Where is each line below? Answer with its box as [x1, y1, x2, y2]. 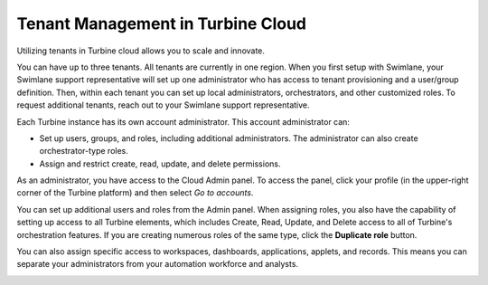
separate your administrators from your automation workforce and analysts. [16, 259, 298, 270]
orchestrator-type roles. [39, 146, 128, 157]
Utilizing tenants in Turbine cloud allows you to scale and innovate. [16, 45, 266, 56]
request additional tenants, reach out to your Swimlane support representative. [16, 100, 311, 110]
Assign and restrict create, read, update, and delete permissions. [39, 158, 281, 169]
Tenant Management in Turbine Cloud [16, 14, 307, 33]
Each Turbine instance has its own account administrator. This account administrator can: [16, 116, 350, 127]
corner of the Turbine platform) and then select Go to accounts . [16, 187, 254, 198]
